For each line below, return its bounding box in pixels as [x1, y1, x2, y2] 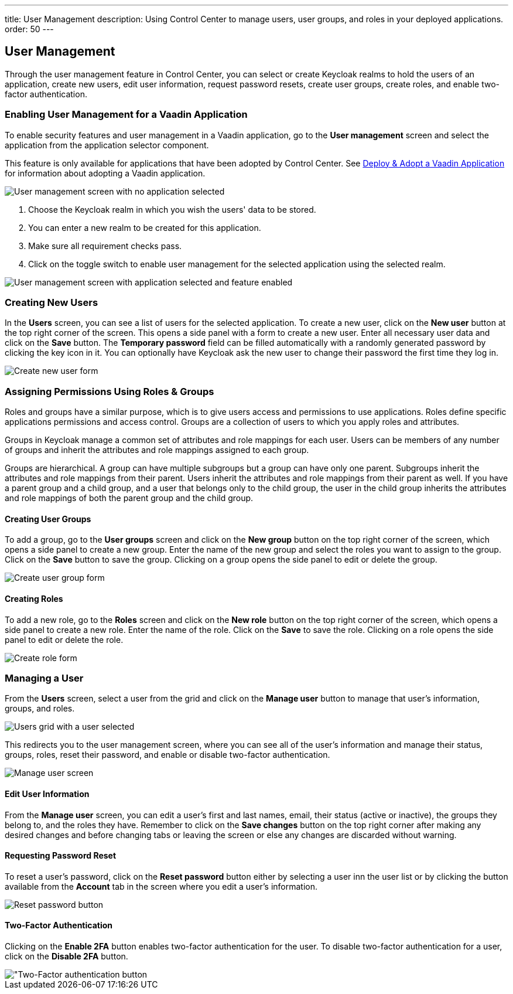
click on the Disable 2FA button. [5, 951, 128, 961]
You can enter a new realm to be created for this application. [28, 222, 261, 233]
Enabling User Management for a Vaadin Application [5, 108, 248, 121]
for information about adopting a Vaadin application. [5, 168, 206, 178]
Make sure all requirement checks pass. [28, 240, 182, 251]
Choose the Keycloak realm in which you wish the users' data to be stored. [28, 204, 316, 215]
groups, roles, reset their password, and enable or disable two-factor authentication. [5, 750, 330, 760]
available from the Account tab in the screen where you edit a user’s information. [5, 881, 318, 891]
